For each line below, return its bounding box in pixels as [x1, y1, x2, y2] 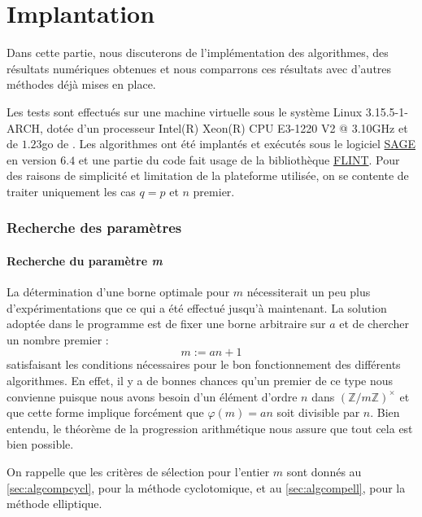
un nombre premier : [7, 331, 109, 348]
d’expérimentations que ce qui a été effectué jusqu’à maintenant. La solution [7, 299, 387, 316]
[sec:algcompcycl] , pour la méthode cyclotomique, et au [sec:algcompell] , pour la [7, 479, 406, 496]
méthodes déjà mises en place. [7, 76, 156, 93]
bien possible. [7, 436, 74, 453]
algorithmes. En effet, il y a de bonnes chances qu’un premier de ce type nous [7, 372, 394, 389]
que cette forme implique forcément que [7, 404, 204, 421]
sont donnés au [286, 463, 362, 480]
